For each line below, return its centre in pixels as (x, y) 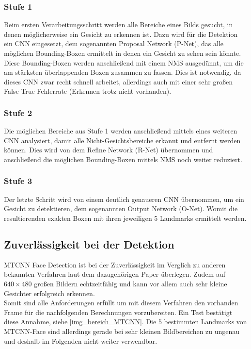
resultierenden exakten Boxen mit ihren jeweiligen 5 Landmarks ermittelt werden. (125, 218)
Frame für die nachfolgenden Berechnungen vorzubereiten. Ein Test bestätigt (118, 312)
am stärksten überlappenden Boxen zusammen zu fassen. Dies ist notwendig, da (123, 72)
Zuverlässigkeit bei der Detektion (89, 244)
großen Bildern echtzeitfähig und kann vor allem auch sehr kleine (131, 283)
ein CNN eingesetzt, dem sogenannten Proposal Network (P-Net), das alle (114, 43)
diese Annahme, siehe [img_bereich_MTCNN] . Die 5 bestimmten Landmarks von (125, 322)
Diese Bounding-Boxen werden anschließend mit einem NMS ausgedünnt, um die (124, 62)
